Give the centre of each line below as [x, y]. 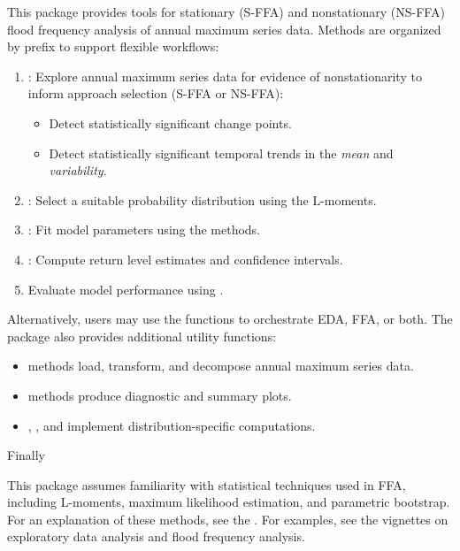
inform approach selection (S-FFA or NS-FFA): [156, 93]
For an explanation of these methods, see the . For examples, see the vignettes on [228, 519]
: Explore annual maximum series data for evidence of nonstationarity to [225, 76]
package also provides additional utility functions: [142, 336]
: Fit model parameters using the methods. [144, 230]
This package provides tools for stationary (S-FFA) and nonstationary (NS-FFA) [226, 11]
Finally [26, 455]
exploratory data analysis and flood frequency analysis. [156, 536]
